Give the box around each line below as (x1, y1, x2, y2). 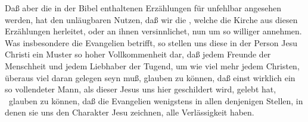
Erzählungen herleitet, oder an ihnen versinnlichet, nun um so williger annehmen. (5, 25, 302, 37)
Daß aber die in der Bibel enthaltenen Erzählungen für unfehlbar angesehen (5, 2, 282, 14)
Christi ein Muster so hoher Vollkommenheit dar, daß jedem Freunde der (5, 48, 271, 60)
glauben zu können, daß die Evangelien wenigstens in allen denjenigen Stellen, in (8, 94, 303, 107)
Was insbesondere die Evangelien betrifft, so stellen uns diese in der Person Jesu (5, 36, 298, 49)
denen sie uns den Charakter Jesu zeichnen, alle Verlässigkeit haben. (5, 106, 254, 118)
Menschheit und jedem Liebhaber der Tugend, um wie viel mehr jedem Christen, (5, 59, 300, 72)
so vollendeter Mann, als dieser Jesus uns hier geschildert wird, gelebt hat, (5, 83, 276, 95)
